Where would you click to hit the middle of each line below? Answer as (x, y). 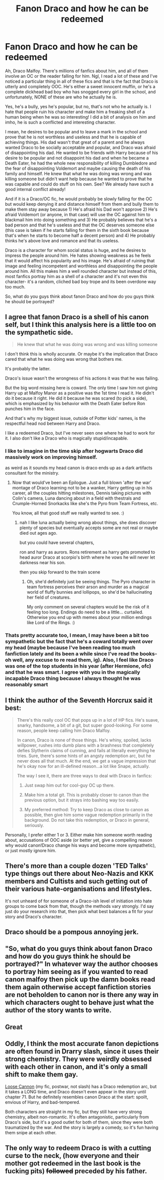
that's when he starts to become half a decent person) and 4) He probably (80, 235)
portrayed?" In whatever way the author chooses (82, 964)
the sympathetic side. (39, 333)
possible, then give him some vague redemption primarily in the (88, 815)
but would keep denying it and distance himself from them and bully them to (82, 204)
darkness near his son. (43, 563)
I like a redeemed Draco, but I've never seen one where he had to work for (80, 433)
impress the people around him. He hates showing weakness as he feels (78, 255)
